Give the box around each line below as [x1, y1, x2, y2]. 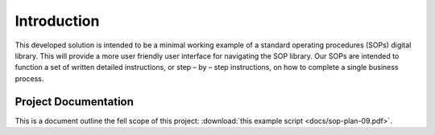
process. [14, 73, 44, 84]
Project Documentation [14, 95, 135, 108]
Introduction [14, 12, 100, 30]
